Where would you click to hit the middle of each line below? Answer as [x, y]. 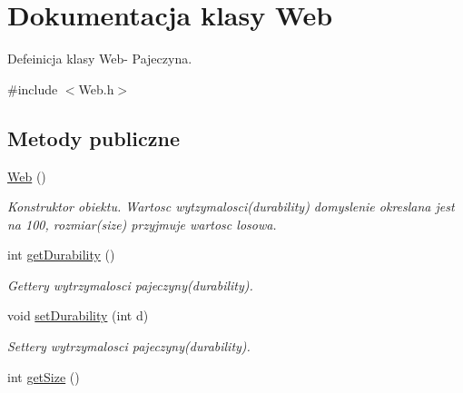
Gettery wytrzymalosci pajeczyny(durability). [130, 285]
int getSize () [44, 376]
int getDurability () [61, 255]
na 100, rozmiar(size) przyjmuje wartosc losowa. [142, 224]
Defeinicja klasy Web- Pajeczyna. [100, 59]
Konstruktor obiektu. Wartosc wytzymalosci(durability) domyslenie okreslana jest [231, 206]
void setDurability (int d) [78, 315]
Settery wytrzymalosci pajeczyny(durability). [129, 346]
